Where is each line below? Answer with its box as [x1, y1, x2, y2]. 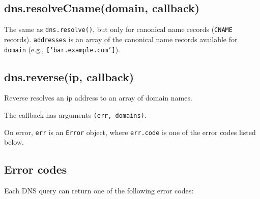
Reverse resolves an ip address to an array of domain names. [4, 92, 192, 103]
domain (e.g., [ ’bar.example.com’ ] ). [4, 44, 121, 54]
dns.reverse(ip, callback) [4, 69, 134, 84]
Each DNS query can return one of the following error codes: [4, 185, 194, 196]
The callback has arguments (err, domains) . [4, 109, 147, 120]
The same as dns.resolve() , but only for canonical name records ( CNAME [4, 24, 233, 35]
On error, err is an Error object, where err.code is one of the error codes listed [4, 126, 256, 137]
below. [4, 137, 24, 147]
